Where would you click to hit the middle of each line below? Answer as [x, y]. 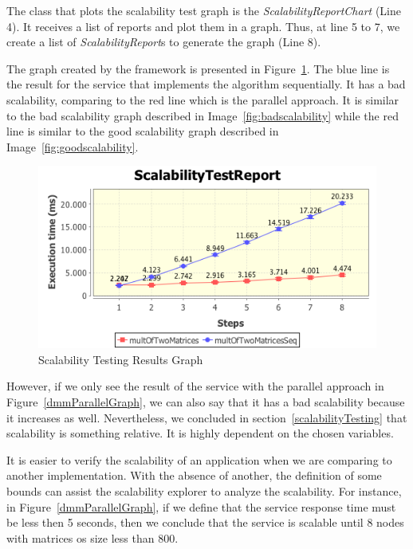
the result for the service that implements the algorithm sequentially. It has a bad [206, 84]
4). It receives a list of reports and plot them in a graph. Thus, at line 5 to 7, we [203, 26]
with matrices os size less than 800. [92, 537]
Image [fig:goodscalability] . [73, 146]
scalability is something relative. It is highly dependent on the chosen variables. [200, 433]
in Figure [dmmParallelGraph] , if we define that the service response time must [201, 506]
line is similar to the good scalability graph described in [143, 131]
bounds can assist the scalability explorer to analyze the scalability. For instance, [204, 491]
